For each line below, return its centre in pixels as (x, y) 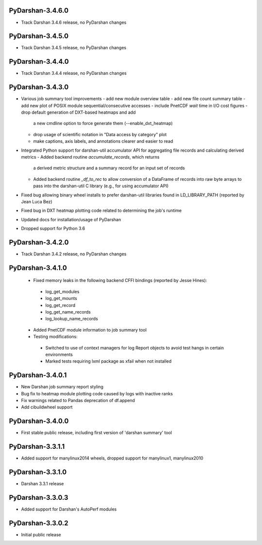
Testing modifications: (55, 337)
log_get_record (60, 305)
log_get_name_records (68, 312)
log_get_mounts (61, 299)
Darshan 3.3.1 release (42, 484)
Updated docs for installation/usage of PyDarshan (71, 219)
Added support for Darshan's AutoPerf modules (69, 509)
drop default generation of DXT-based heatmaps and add (78, 112)
